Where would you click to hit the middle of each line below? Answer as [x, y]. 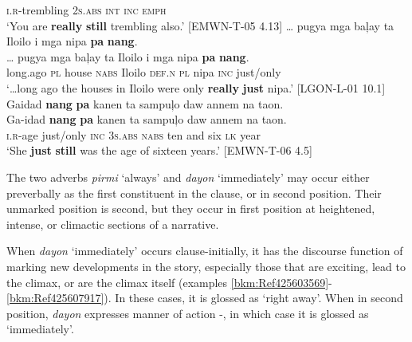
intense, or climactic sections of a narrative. [113, 224]
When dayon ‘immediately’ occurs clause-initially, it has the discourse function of [205, 251]
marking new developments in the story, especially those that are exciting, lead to [206, 266]
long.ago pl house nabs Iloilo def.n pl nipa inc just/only [144, 72]
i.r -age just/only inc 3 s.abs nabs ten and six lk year [133, 134]
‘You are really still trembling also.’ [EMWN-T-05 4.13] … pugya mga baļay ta [200, 25]
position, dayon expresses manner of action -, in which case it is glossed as [188, 313]
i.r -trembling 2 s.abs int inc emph [86, 10]
